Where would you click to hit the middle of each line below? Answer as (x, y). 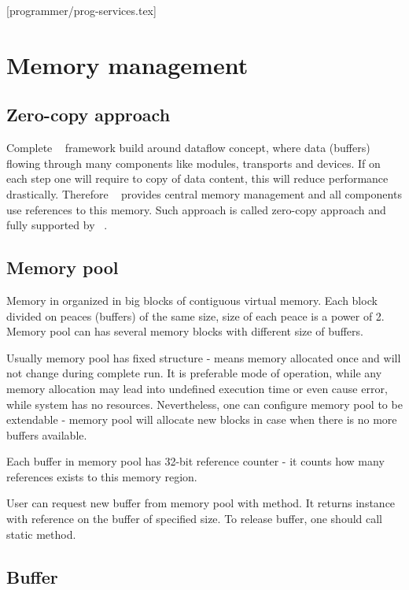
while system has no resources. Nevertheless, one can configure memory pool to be (204, 404)
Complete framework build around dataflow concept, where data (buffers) (188, 148)
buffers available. (47, 434)
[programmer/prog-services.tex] (81, 10)
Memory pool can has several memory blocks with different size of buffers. (185, 331)
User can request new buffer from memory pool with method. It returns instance (201, 503)
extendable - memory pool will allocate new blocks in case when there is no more (202, 419)
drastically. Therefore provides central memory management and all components (204, 193)
